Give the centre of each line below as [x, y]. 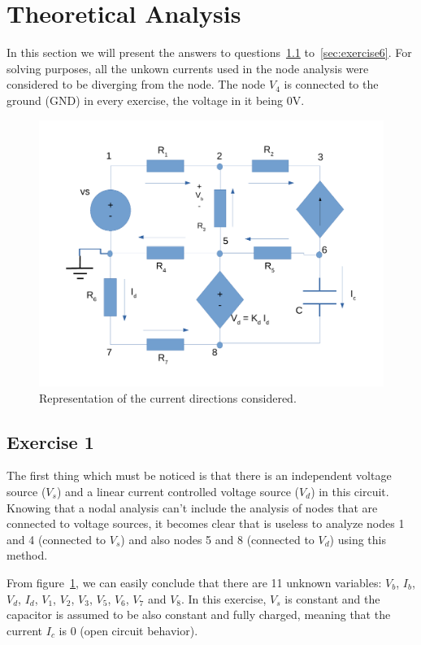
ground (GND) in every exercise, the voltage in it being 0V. [156, 100]
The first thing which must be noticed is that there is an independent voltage [199, 475]
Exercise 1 [50, 441]
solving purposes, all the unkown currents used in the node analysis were [188, 68]
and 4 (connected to [56, 539]
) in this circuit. [350, 491]
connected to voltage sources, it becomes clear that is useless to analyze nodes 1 [206, 523]
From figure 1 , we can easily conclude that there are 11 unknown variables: [194, 582]
